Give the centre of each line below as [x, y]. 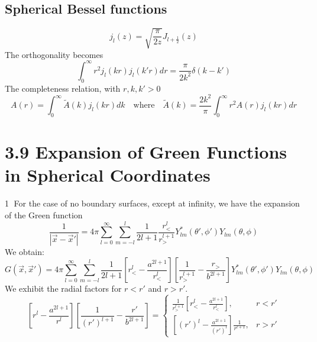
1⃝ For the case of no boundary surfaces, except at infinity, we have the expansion [152, 203]
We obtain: [25, 251]
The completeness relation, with [63, 88]
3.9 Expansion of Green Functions [146, 152]
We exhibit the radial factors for [63, 288]
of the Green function [44, 214]
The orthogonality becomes [54, 54]
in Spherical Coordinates [108, 175]
